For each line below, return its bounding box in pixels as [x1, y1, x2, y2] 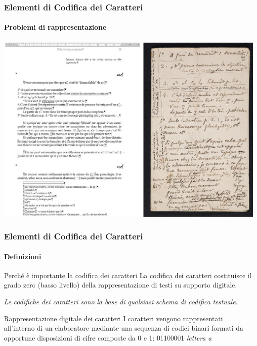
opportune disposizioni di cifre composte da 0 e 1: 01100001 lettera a [4, 332, 212, 343]
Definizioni [4, 251, 42, 261]
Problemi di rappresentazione [4, 22, 107, 32]
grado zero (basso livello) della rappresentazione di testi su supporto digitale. [4, 280, 237, 290]
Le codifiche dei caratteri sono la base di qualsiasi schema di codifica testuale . [4, 296, 238, 306]
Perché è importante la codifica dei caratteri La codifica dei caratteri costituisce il [4, 270, 252, 280]
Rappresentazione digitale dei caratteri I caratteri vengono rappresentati [4, 313, 223, 323]
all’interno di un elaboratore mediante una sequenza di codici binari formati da [4, 323, 244, 333]
